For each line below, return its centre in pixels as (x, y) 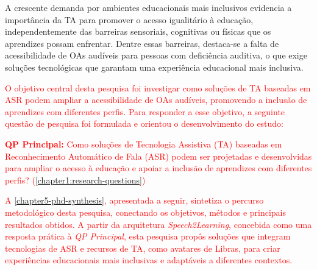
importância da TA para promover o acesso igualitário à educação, (129, 19)
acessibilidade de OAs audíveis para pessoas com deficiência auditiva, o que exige (156, 55)
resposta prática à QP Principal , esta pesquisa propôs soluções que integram (148, 236)
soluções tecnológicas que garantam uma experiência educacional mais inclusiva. (154, 67)
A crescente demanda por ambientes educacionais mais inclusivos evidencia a (148, 7)
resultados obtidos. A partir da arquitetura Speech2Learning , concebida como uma (158, 224)
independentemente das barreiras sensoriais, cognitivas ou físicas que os (138, 31)
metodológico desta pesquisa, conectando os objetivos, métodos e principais (146, 212)
